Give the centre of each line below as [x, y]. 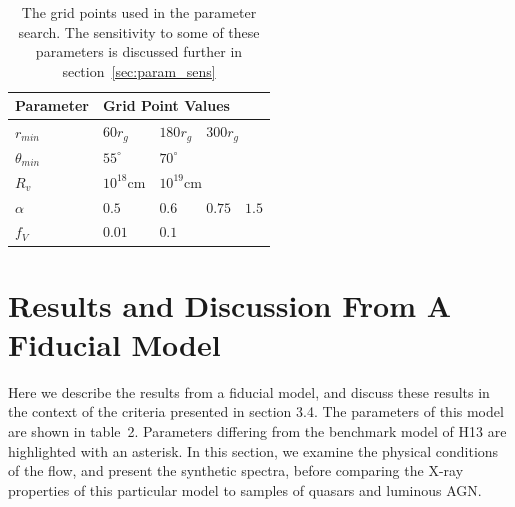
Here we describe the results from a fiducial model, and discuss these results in [249, 391]
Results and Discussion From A [230, 304]
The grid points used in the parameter [139, 12]
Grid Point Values [166, 105]
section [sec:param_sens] [139, 70]
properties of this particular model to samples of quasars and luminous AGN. [245, 489]
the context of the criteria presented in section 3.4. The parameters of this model [256, 411]
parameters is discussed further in [139, 51]
